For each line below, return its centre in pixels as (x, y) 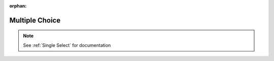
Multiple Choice (35, 20)
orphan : (18, 6)
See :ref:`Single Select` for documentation (67, 45)
